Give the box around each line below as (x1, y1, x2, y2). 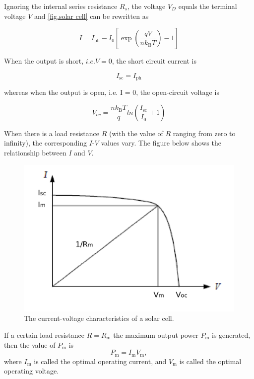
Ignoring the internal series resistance (4, 1, 118, 11)
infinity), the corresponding (4, 138, 87, 148)
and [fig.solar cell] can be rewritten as (34, 10, 149, 21)
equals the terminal (178, 1, 237, 11)
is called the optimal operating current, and (34, 356, 167, 366)
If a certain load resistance (4, 330, 84, 340)
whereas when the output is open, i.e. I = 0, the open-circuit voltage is (4, 87, 219, 97)
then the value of (4, 339, 56, 350)
